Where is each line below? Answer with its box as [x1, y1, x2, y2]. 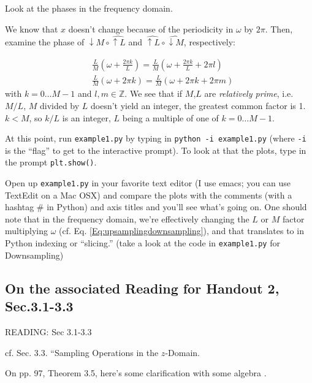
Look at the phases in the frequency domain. [5, 2, 173, 14]
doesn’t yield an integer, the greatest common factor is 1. [91, 99, 306, 112]
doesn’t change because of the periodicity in [68, 22, 234, 35]
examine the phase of [5, 36, 85, 48]
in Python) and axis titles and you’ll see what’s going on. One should [47, 200, 307, 213]
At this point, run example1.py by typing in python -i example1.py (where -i [5, 132, 306, 145]
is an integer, [62, 111, 111, 124]
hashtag [5, 200, 34, 213]
